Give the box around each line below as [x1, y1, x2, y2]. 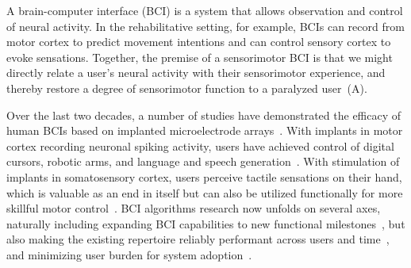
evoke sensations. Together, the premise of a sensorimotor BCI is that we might [6, 48, 393, 65]
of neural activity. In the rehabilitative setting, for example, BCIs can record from [6, 17, 405, 34]
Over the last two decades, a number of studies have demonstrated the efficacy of [6, 106, 401, 123]
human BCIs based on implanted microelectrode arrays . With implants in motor [6, 122, 403, 139]
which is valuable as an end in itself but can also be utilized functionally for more [6, 184, 403, 201]
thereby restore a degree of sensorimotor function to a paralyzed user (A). [6, 79, 367, 96]
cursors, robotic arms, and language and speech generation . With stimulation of [6, 153, 400, 170]
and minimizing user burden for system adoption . [6, 246, 252, 262]
